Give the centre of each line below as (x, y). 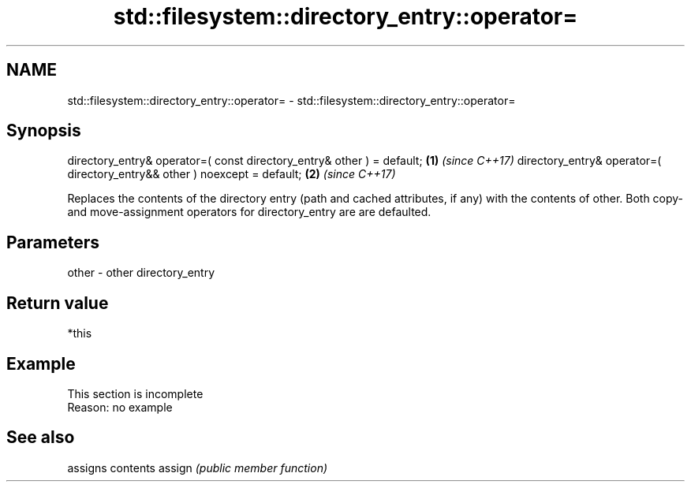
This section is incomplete (135, 393)
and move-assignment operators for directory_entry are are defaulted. (249, 212)
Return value (58, 303)
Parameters (53, 242)
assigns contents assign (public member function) (198, 468)
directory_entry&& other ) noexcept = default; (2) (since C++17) (232, 174)
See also (41, 438)
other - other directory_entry (141, 273)
